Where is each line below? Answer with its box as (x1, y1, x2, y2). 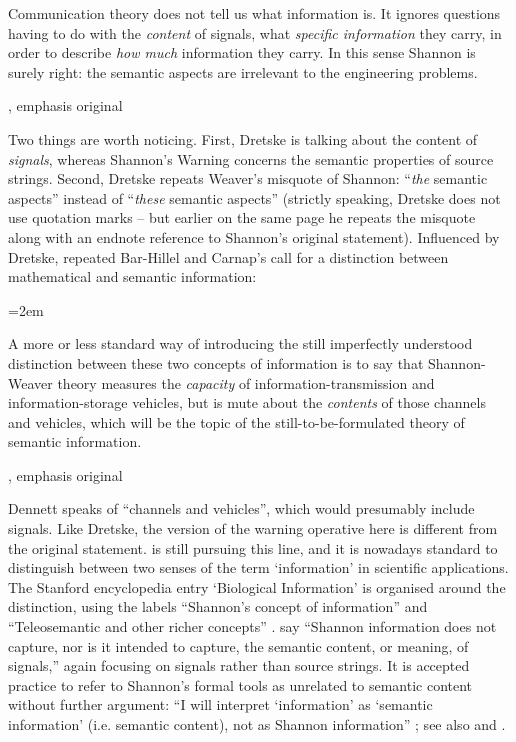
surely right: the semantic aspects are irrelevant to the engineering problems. (8, 61, 478, 82)
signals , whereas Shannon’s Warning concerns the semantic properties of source (8, 148, 494, 169)
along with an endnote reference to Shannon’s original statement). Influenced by (8, 226, 500, 247)
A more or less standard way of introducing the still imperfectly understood (8, 333, 473, 354)
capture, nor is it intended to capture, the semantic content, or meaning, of (8, 635, 469, 656)
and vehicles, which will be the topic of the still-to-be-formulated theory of (8, 411, 465, 432)
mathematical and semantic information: (8, 266, 257, 287)
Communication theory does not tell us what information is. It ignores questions (8, 3, 501, 23)
